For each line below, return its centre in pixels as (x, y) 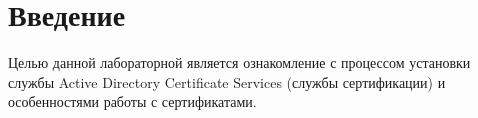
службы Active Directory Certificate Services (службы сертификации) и (227, 81)
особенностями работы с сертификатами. (132, 101)
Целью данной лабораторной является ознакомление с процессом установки (239, 62)
